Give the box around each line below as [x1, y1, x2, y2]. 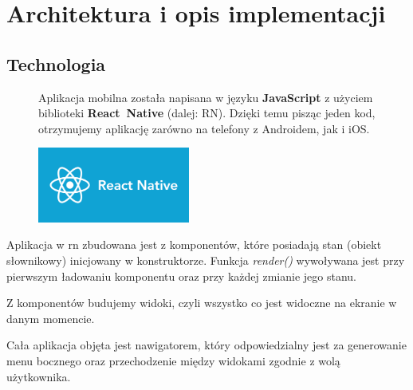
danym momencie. [6, 309, 95, 326]
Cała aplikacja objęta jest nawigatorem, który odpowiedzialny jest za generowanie [6, 337, 407, 353]
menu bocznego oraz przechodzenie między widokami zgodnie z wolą [6, 353, 340, 369]
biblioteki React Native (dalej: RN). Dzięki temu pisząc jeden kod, [38, 104, 376, 121]
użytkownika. [6, 368, 71, 384]
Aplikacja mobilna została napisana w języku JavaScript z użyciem [38, 89, 373, 105]
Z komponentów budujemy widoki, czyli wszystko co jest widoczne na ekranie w [6, 294, 397, 311]
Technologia [6, 51, 106, 76]
